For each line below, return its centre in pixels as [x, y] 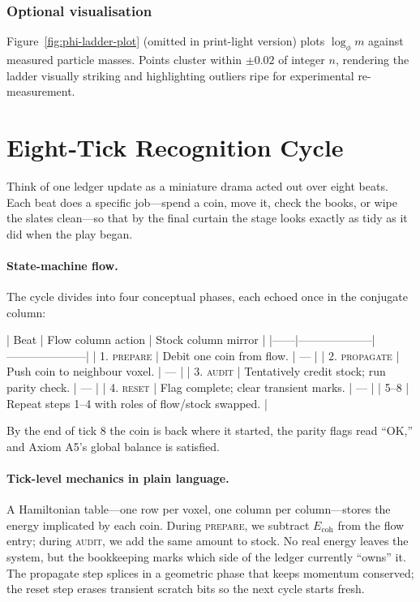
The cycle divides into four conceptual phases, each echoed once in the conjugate [207, 297]
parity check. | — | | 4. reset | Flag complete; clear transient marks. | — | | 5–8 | [208, 387]
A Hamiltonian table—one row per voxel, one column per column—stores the [199, 509]
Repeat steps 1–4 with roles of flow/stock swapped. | [137, 403]
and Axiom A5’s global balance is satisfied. [113, 446]
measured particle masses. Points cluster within [124, 60]
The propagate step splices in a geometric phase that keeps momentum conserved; [210, 572]
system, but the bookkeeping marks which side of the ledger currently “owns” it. [206, 557]
